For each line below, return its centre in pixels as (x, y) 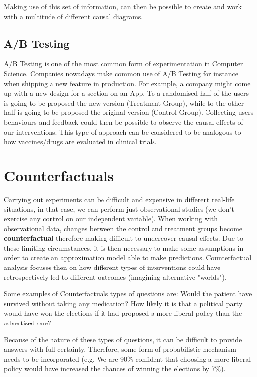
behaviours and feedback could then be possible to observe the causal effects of (124, 122)
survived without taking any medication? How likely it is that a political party (123, 303)
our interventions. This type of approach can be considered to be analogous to (123, 132)
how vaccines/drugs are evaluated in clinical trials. (80, 141)
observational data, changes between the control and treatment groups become (123, 228)
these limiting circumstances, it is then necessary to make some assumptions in (124, 247)
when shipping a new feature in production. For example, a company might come (127, 83)
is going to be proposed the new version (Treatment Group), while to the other (124, 102)
